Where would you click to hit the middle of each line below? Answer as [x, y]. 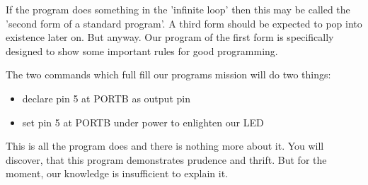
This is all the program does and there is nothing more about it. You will [165, 146]
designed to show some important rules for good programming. [142, 50]
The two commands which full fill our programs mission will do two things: [168, 74]
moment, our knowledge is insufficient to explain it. [117, 173]
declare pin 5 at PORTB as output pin [106, 98]
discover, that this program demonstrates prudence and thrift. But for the [166, 159]
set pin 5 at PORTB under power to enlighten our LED [143, 122]
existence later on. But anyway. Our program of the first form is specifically [170, 37]
